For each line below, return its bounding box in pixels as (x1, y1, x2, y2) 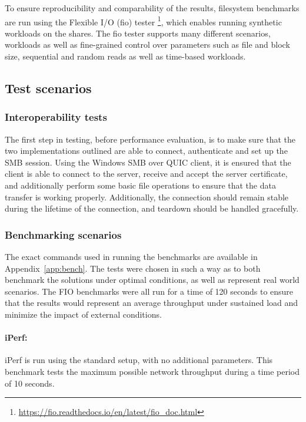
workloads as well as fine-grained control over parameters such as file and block (5, 38, 290, 51)
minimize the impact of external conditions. (5, 308, 162, 320)
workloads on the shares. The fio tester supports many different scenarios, (5, 27, 271, 39)
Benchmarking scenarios (5, 227, 122, 242)
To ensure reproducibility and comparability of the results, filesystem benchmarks (5, 2, 300, 14)
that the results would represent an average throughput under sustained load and (5, 296, 298, 309)
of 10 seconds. (5, 377, 55, 389)
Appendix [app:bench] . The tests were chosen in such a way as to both (5, 262, 261, 274)
